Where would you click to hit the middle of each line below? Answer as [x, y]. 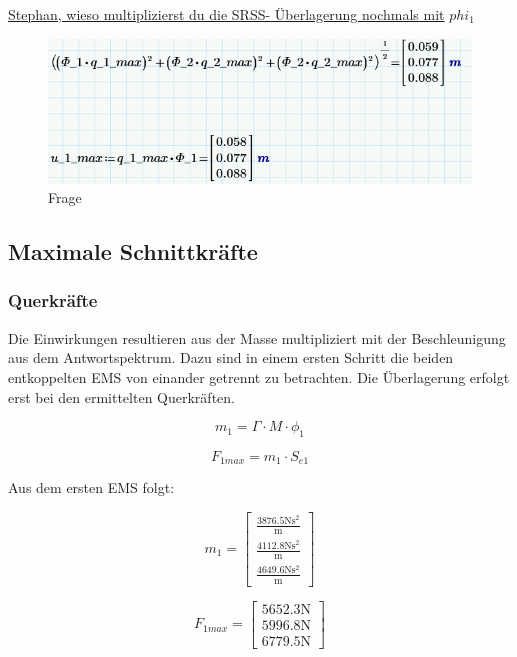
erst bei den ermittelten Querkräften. [121, 396]
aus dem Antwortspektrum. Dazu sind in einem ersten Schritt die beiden [231, 357]
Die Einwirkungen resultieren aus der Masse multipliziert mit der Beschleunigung [257, 337]
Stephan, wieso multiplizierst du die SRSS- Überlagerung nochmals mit [226, 14]
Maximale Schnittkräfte [133, 251]
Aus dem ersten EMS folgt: [91, 487]
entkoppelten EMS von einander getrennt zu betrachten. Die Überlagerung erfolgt [259, 376]
